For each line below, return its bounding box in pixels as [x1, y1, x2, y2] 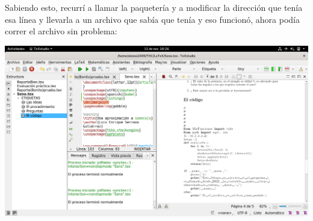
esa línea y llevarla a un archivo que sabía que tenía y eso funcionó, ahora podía [5, 13, 300, 25]
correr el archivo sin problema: [5, 25, 117, 37]
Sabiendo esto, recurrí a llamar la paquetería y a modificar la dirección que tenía [5, 1, 303, 13]
